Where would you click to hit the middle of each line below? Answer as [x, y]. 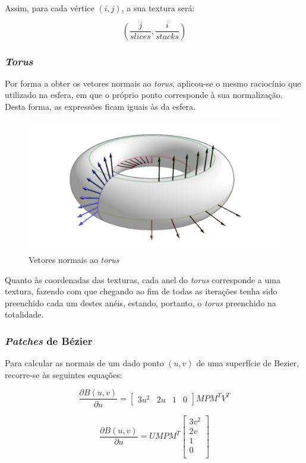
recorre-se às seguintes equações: [64, 374]
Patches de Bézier [49, 340]
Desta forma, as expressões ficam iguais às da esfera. [100, 106]
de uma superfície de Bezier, [248, 363]
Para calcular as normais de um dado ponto [84, 363]
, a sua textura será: [158, 8]
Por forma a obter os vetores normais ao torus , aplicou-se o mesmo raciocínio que [153, 83]
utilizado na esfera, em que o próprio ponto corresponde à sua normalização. [144, 95]
